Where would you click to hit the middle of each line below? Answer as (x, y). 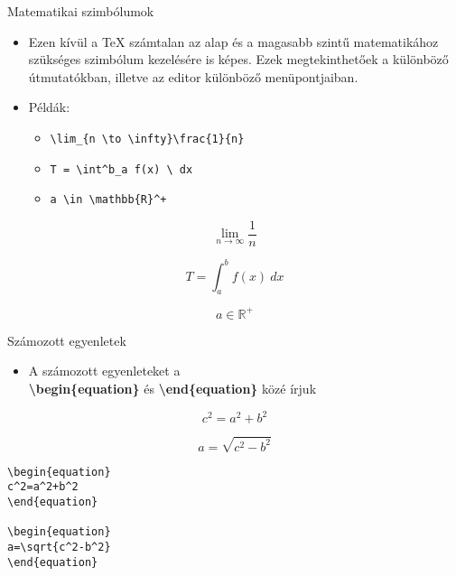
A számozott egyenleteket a (104, 371)
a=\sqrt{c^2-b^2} (59, 547)
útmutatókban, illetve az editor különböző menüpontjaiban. (193, 76)
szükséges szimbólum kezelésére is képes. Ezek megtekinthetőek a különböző (238, 59)
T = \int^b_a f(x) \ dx (121, 169)
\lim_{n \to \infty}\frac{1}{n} (147, 139)
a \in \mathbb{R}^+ (108, 200)
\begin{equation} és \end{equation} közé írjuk (172, 388)
